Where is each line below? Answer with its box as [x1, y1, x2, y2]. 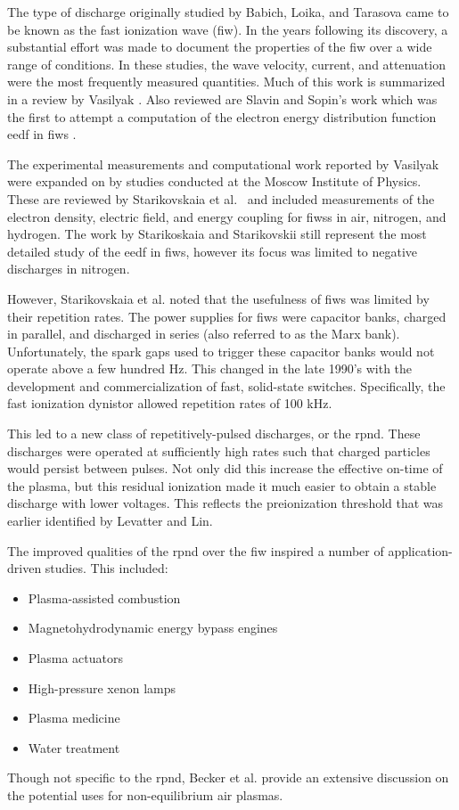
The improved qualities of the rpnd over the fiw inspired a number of [7, 541, 384, 560]
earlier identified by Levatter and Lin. [7, 511, 213, 530]
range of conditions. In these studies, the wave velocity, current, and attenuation [7, 54, 446, 73]
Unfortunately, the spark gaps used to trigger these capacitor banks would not [7, 341, 435, 360]
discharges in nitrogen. [7, 259, 130, 278]
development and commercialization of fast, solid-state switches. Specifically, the [7, 376, 446, 395]
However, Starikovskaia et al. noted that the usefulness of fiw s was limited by [7, 289, 430, 307]
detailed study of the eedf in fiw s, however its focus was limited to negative [7, 241, 418, 260]
